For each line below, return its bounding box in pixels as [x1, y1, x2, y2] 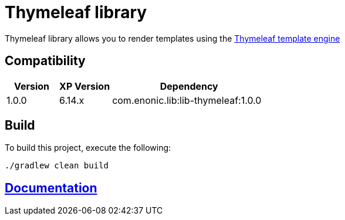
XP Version [59, 80, 110, 92]
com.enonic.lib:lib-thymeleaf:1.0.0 [112, 94, 262, 106]
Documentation [5, 180, 97, 195]
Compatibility [5, 53, 86, 69]
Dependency [160, 80, 218, 92]
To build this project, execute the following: [5, 143, 171, 153]
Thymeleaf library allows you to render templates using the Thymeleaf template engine [5, 33, 340, 43]
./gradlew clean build [5, 161, 109, 171]
